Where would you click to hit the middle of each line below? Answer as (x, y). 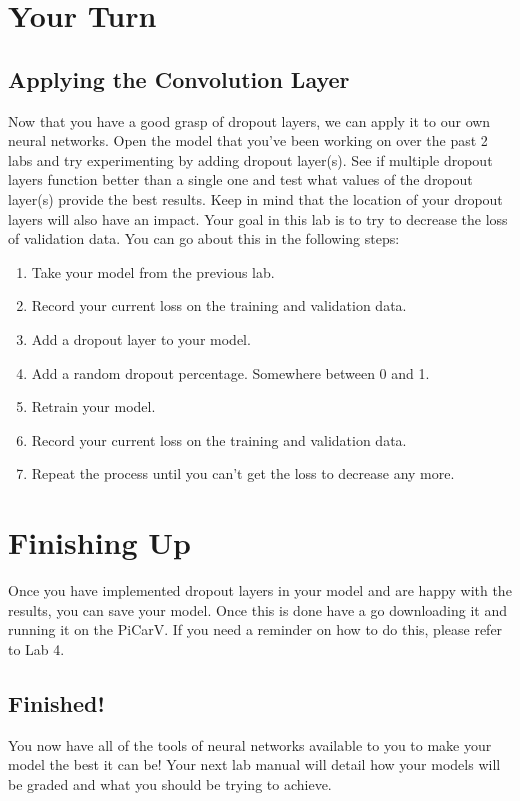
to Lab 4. (36, 648)
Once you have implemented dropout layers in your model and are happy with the (260, 590)
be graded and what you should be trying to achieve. (170, 783)
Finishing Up (99, 542)
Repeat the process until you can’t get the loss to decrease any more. (243, 473)
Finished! (56, 702)
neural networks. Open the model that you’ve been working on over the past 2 (248, 140)
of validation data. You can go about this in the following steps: (204, 238)
